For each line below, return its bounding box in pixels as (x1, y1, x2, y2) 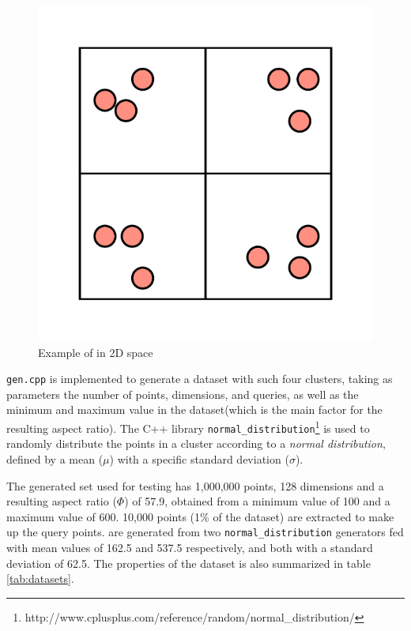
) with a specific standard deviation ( (109, 450, 289, 467)
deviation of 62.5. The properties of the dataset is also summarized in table (6, 554, 371, 571)
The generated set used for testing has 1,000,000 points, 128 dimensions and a (6, 477, 384, 494)
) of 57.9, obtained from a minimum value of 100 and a (124, 493, 390, 509)
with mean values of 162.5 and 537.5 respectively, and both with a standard (6, 539, 373, 555)
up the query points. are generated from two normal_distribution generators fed (6, 524, 404, 540)
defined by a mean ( (6, 450, 104, 467)
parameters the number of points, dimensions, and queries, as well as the (6, 385, 359, 402)
